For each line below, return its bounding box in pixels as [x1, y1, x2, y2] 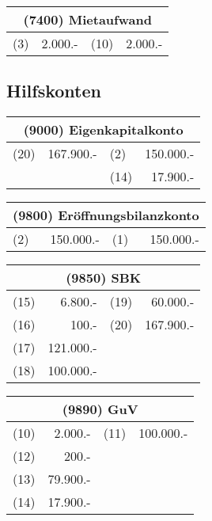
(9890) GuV [62, 400, 138, 419]
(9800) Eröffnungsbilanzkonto [13, 206, 199, 225]
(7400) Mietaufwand [23, 10, 152, 29]
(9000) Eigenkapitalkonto [23, 120, 184, 139]
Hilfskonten [6, 78, 101, 103]
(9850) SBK [66, 268, 142, 287]
